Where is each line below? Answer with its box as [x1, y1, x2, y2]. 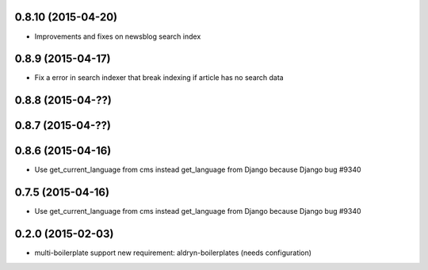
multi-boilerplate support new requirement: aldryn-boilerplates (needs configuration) [34, 248, 312, 257]
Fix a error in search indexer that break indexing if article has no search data [34, 73, 285, 82]
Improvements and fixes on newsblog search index [34, 32, 201, 41]
